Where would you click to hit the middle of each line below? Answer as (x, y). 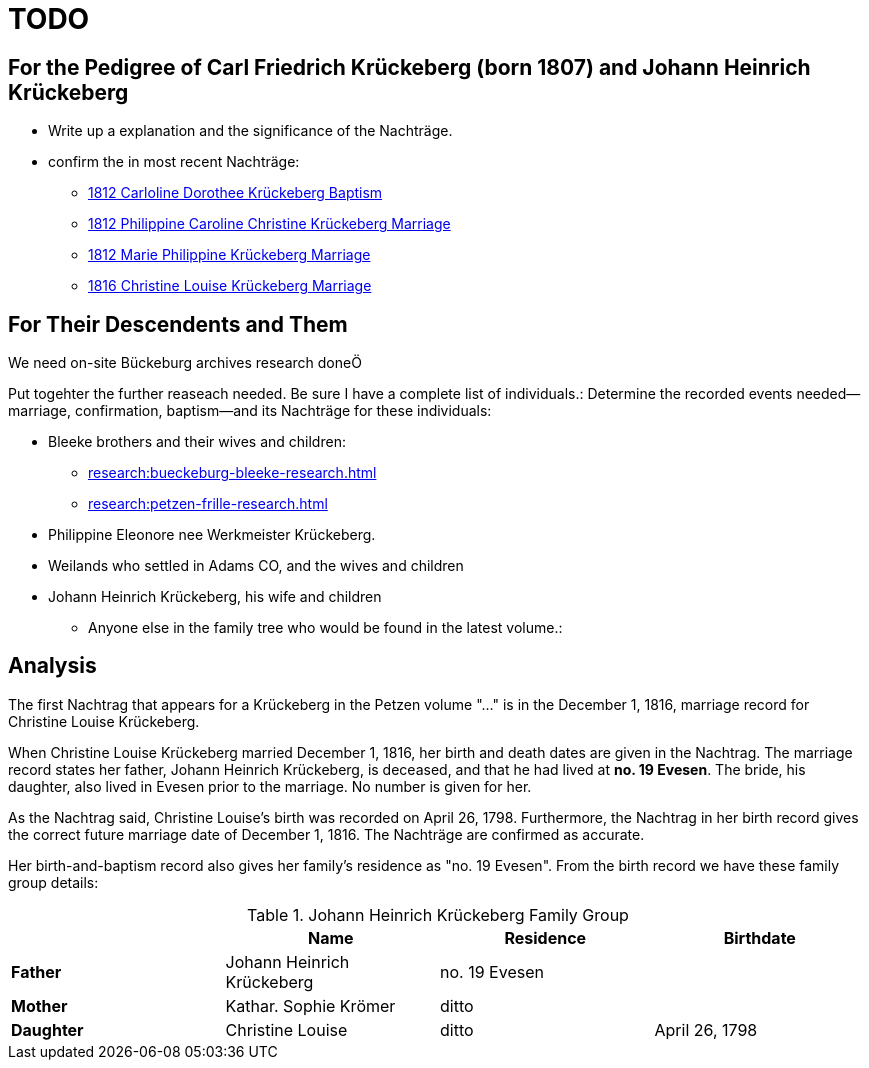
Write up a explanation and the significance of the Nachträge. (250, 131)
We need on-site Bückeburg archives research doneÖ (185, 363)
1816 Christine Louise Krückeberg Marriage (230, 286)
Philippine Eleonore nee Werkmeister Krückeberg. (212, 535)
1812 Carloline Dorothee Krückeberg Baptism (235, 193)
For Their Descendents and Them (178, 324)
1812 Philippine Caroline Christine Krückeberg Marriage (269, 224)
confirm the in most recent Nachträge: (174, 162)
